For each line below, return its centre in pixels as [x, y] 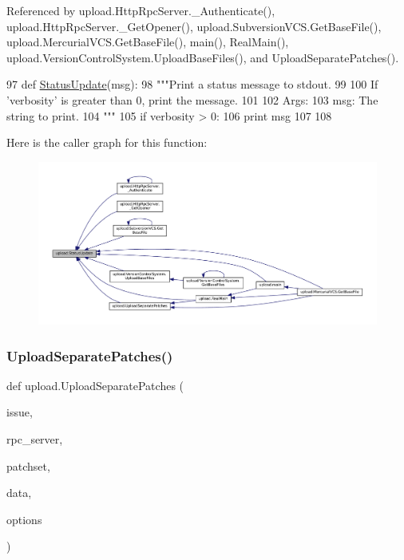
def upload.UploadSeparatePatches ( [95, 385]
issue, [20, 412]
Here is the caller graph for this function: [107, 142]
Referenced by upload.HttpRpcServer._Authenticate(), [141, 10]
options [24, 519]
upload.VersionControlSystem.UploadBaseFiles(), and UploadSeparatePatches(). [203, 57]
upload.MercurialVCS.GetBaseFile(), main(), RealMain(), [148, 42]
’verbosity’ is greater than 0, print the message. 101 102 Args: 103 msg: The [192, 99]
